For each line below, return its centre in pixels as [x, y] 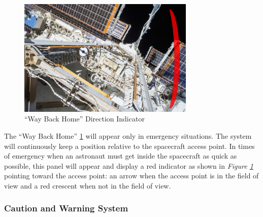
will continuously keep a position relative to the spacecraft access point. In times [129, 146]
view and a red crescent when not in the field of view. [88, 185]
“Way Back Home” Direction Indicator [85, 119]
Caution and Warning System [66, 208]
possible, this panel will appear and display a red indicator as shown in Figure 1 [129, 165]
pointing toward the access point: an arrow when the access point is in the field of [131, 176]
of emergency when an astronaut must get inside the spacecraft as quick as [121, 156]
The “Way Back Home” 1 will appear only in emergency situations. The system [128, 135]
